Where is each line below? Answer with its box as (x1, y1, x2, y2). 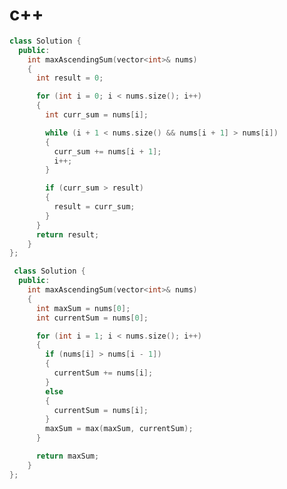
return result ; (35, 229, 100, 240)
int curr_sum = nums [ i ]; (45, 110, 149, 120)
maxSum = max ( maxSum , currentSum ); (45, 424, 194, 434)
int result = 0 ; (35, 73, 104, 83)
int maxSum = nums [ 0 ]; (35, 303, 131, 313)
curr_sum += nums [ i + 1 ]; (53, 146, 162, 157)
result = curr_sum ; (53, 202, 136, 212)
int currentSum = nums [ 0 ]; (35, 313, 149, 323)
